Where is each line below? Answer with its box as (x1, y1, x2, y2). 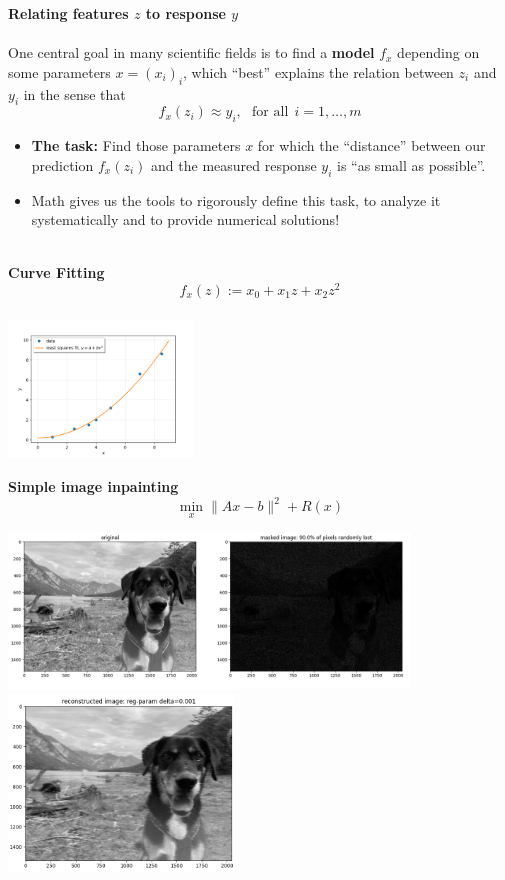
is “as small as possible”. (337, 154, 486, 175)
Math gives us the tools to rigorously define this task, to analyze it (31, 189, 441, 210)
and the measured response (151, 154, 317, 175)
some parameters (8, 61, 111, 82)
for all (252, 105, 289, 120)
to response (145, 3, 226, 23)
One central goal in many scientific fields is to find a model (8, 42, 375, 63)
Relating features (8, 3, 129, 23)
